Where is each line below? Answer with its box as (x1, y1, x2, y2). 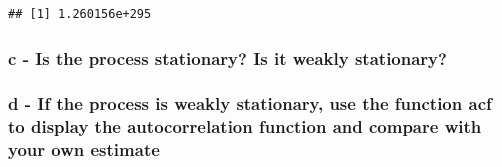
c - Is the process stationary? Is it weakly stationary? (8, 45, 447, 70)
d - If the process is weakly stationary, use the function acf (8, 91, 492, 116)
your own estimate (8, 137, 160, 162)
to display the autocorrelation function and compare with (8, 114, 482, 139)
